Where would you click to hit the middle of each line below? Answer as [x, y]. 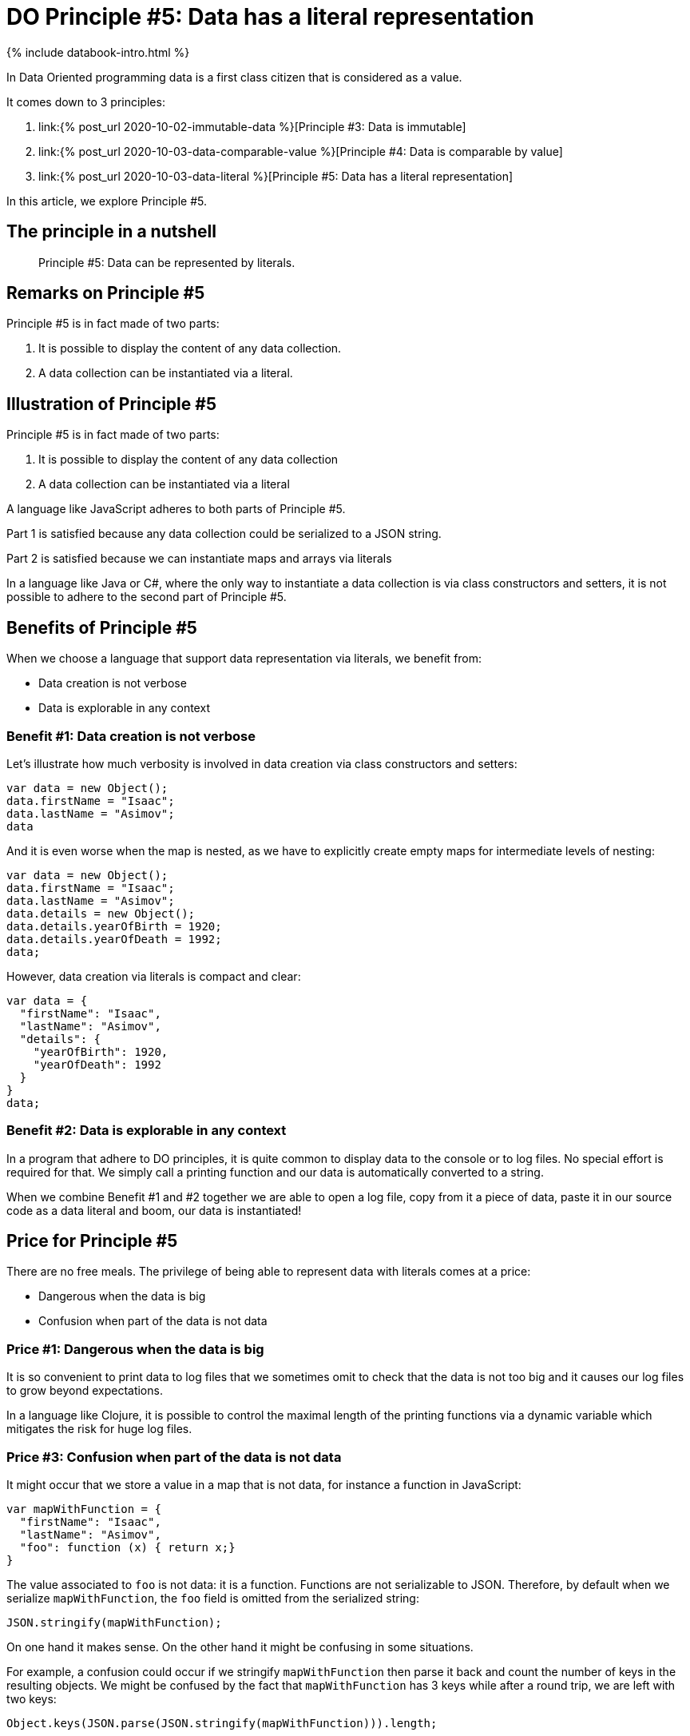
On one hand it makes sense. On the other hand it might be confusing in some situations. [240, 1646]
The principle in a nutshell [111, 232]
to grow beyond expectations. [85, 1391]
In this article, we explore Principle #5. [107, 201]
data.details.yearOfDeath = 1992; [114, 939]
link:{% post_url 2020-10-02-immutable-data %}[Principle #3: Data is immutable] [252, 126]
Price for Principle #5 [92, 1241]
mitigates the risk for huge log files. [99, 1429]
